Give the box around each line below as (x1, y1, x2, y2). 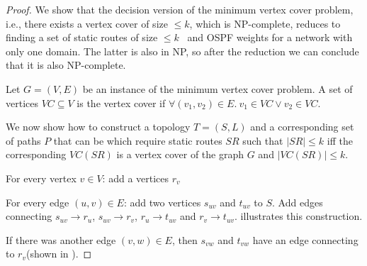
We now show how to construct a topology (6, 119, 191, 134)
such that (242, 133, 283, 148)
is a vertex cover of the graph (116, 147, 244, 162)
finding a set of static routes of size (6, 30, 158, 45)
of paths (6, 133, 41, 148)
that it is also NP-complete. (6, 57, 126, 72)
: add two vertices (123, 194, 201, 209)
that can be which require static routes (53, 133, 222, 148)
